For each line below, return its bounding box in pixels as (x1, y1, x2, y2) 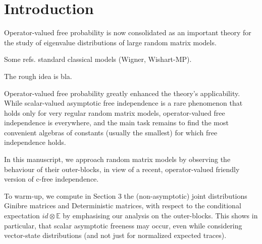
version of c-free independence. (4, 174, 99, 184)
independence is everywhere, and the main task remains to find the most (4, 117, 229, 128)
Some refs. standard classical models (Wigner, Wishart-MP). (4, 54, 192, 64)
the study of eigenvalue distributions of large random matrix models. (4, 37, 217, 47)
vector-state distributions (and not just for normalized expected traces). (4, 230, 227, 240)
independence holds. (4, 137, 66, 147)
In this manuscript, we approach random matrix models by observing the (4, 154, 231, 165)
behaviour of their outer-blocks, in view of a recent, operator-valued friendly (4, 164, 240, 174)
